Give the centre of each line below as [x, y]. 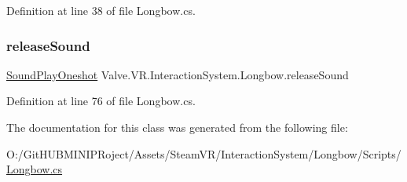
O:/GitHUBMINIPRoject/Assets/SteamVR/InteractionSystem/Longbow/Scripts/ [204, 153]
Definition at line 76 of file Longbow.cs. [101, 101]
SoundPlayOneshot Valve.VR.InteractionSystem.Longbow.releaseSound [178, 74]
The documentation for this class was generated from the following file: [177, 127]
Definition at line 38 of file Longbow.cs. [101, 10]
